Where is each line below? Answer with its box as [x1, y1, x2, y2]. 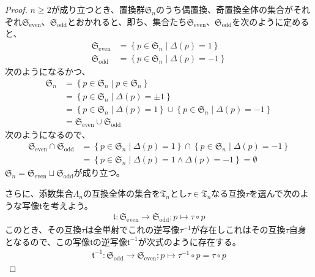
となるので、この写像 [5, 235, 91, 248]
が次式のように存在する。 [138, 235, 241, 248]
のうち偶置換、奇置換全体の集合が [155, 3, 293, 15]
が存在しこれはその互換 [191, 223, 286, 236]
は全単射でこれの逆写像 [85, 223, 180, 236]
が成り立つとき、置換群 [51, 3, 145, 15]
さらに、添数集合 [5, 187, 73, 200]
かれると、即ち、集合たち [84, 15, 187, 28]
